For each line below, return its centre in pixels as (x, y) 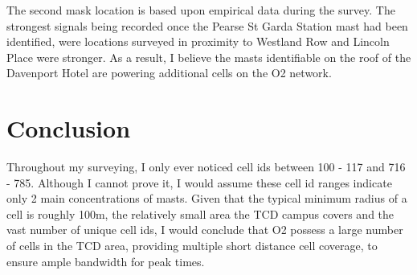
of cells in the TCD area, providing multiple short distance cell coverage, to (192, 246)
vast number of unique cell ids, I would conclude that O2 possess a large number (205, 230)
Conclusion (69, 128)
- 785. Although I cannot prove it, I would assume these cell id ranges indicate (199, 182)
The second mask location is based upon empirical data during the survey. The (201, 10)
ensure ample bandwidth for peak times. (106, 261)
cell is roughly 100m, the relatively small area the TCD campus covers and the (200, 213)
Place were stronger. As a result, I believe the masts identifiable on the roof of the (209, 57)
